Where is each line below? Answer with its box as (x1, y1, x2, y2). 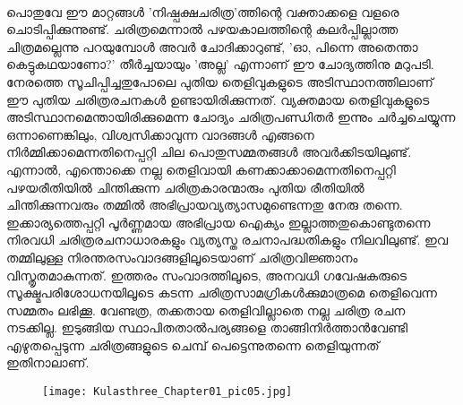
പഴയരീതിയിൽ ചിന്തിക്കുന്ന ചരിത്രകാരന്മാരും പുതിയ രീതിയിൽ (6, 177, 364, 196)
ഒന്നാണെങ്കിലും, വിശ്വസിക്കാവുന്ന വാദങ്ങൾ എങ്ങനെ (6, 125, 314, 143)
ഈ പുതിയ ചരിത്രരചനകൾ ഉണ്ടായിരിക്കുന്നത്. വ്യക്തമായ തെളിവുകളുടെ (6, 90, 430, 108)
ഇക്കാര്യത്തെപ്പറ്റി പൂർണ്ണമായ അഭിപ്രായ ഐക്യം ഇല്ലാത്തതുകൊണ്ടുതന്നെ (6, 212, 431, 231)
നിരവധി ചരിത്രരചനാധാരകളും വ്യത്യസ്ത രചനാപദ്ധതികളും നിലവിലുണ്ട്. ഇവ (6, 230, 448, 249)
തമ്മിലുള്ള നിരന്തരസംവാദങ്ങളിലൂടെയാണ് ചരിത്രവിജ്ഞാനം (6, 247, 358, 266)
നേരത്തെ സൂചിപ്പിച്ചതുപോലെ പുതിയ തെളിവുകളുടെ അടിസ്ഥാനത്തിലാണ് (6, 72, 433, 90)
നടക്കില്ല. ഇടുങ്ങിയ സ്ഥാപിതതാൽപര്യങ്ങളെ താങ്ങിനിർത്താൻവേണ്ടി (6, 318, 407, 337)
